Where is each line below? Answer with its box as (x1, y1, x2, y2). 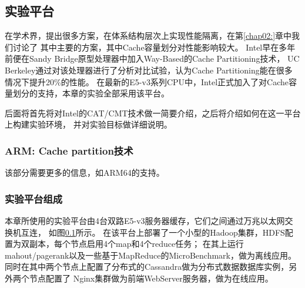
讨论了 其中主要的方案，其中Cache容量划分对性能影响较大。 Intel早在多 (12, 41, 287, 53)
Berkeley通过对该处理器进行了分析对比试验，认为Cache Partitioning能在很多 (5, 63, 293, 76)
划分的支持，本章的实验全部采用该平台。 (12, 87, 169, 99)
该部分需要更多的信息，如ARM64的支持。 (5, 166, 165, 179)
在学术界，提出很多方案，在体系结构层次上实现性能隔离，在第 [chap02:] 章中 (5, 29, 292, 42)
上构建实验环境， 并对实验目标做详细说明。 (5, 118, 172, 130)
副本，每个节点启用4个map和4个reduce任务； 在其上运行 (29, 237, 244, 250)
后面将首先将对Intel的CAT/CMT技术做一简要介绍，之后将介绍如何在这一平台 (5, 106, 301, 119)
